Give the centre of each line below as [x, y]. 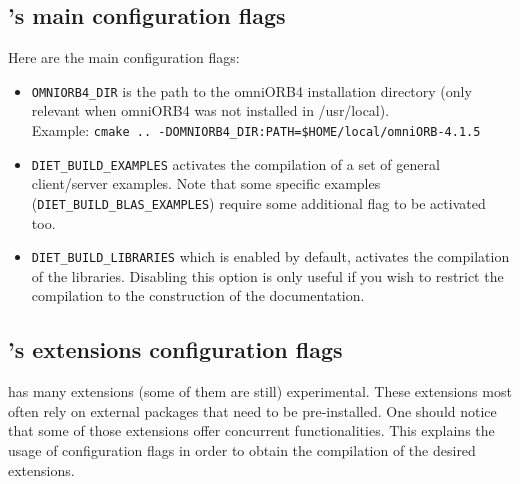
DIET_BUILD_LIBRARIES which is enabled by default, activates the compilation [270, 256]
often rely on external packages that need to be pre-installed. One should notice [252, 410]
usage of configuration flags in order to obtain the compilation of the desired [242, 450]
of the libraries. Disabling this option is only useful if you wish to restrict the [267, 275]
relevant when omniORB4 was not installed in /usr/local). [210, 110]
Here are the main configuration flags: [124, 57]
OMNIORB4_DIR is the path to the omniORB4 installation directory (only [251, 90]
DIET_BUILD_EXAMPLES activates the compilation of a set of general [235, 163]
